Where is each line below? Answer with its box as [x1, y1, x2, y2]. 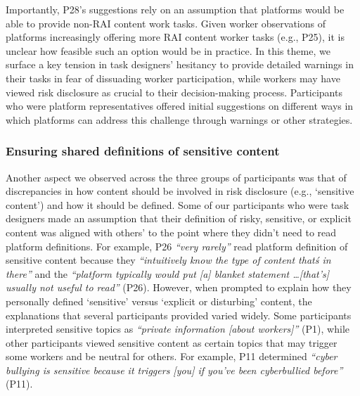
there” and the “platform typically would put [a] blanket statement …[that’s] [6, 266, 330, 281]
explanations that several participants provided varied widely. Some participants [6, 307, 352, 322]
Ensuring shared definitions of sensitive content [6, 142, 280, 160]
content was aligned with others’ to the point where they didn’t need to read [6, 224, 337, 239]
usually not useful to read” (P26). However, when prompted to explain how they [6, 280, 352, 295]
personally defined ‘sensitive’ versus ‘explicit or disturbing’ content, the [6, 293, 312, 308]
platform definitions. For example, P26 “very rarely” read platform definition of [6, 238, 348, 253]
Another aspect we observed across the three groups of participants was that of [6, 170, 347, 184]
